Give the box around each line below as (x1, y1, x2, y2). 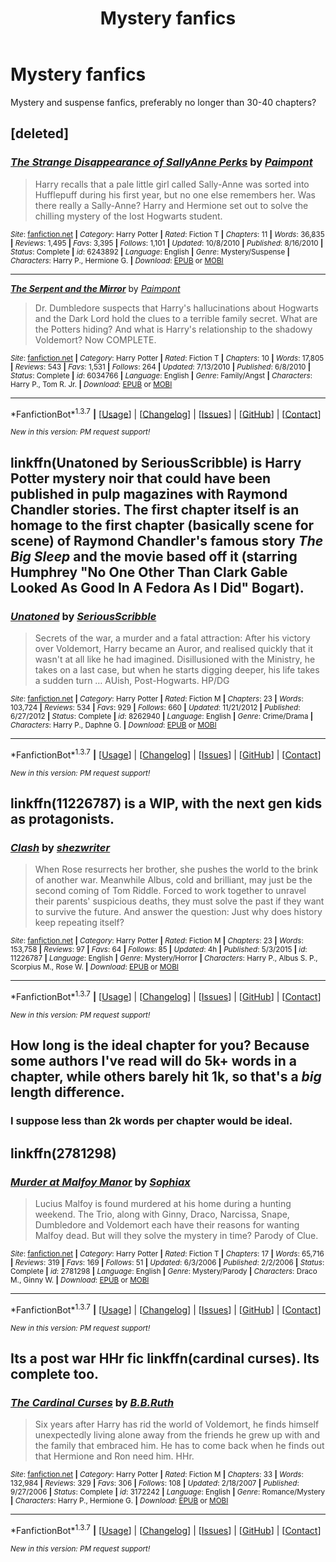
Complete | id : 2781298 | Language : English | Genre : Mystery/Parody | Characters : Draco (10, 1266, 318, 1276)
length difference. (10, 1084, 125, 1101)
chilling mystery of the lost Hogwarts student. (34, 210, 223, 222)
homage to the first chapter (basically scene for (10, 517, 315, 534)
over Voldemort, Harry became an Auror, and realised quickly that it (34, 642, 314, 654)
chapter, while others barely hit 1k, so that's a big (10, 1068, 322, 1086)
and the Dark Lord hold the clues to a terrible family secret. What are (34, 312, 318, 324)
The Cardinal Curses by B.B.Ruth (10, 1395, 175, 1409)
